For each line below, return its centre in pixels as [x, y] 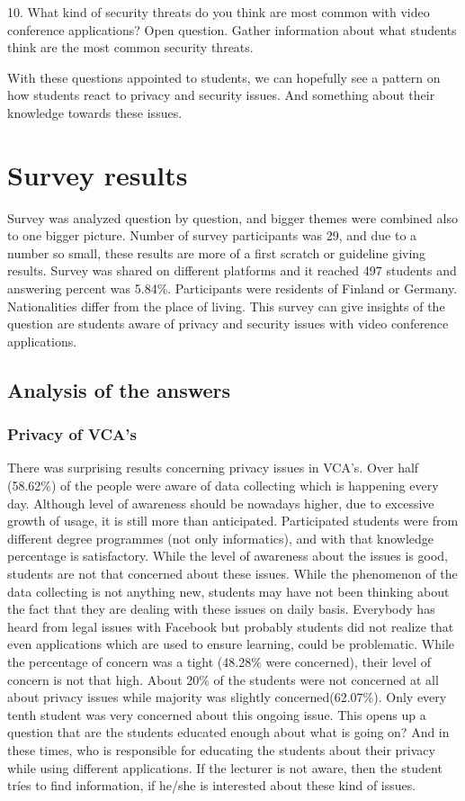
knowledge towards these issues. [95, 112]
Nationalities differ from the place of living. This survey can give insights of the [226, 306]
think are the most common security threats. [130, 47]
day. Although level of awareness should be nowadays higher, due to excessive [221, 503]
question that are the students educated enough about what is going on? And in [228, 732]
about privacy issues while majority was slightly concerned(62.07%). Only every [227, 697]
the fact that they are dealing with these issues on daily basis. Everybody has [221, 609]
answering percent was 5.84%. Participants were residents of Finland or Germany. [232, 288]
